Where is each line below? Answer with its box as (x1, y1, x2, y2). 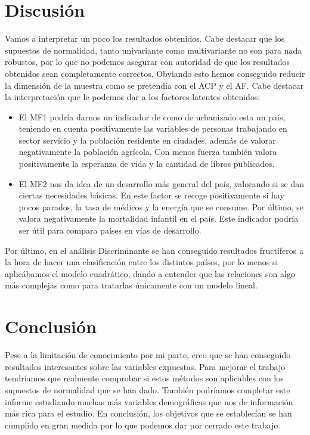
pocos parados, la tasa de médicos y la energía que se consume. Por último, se (18, 200, 303, 213)
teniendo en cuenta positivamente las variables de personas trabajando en (18, 122, 287, 135)
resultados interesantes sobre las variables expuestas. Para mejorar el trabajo (5, 360, 286, 372)
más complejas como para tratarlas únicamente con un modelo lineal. (5, 279, 258, 291)
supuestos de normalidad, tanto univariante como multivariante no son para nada (5, 44, 302, 56)
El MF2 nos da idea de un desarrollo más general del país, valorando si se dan (18, 177, 304, 189)
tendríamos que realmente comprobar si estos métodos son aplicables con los (5, 372, 284, 384)
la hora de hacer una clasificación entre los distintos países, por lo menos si (5, 256, 278, 268)
